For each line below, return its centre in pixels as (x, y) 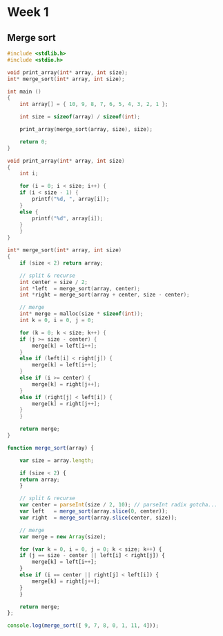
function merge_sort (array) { (51, 448)
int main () (24, 91)
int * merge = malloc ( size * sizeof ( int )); (81, 314)
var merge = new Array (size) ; (63, 537)
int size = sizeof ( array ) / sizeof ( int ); (80, 117)
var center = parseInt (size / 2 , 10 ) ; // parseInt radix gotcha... (118, 505)
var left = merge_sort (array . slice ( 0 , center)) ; (94, 511)
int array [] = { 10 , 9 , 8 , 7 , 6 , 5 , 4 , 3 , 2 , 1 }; (94, 105)
